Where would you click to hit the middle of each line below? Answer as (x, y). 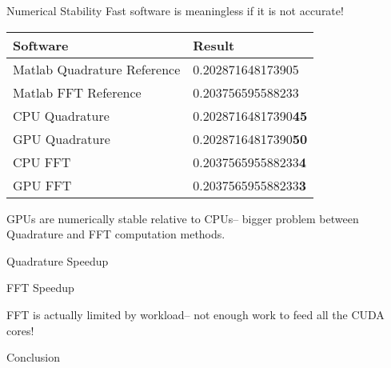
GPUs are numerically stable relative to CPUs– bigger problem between (183, 218)
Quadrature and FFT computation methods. (116, 234)
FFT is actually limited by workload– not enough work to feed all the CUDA (195, 314)
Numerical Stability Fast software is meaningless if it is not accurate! (175, 10)
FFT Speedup (40, 288)
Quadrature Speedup (58, 260)
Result (214, 45)
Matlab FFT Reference (77, 92)
